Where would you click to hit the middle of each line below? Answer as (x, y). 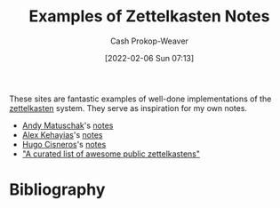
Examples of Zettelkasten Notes (149, 16)
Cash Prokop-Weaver (149, 41)
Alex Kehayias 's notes (62, 134)
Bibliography (57, 190)
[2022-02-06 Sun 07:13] (149, 58)
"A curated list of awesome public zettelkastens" (111, 154)
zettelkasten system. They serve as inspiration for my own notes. (128, 108)
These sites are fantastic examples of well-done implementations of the (140, 99)
